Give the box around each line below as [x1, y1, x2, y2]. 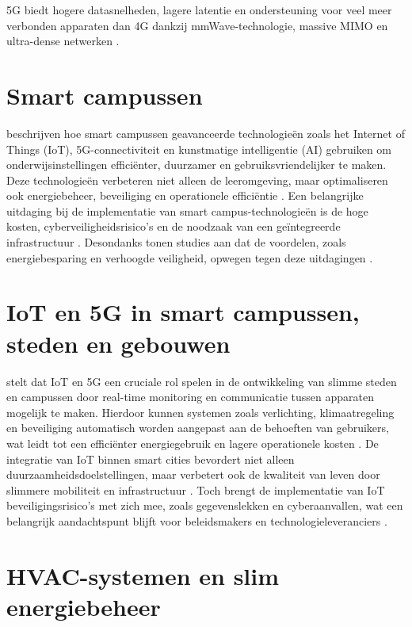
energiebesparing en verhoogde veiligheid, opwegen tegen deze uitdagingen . [6, 249, 373, 266]
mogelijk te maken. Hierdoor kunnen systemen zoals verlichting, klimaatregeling [6, 403, 395, 420]
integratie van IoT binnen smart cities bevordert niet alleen [6, 450, 295, 467]
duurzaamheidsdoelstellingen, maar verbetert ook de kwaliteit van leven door [6, 466, 380, 483]
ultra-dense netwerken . [6, 32, 120, 49]
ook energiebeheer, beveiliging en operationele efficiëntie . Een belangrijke [6, 187, 364, 204]
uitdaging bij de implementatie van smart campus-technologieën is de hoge [6, 202, 368, 219]
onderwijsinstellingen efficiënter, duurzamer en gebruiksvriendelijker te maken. [6, 156, 387, 173]
